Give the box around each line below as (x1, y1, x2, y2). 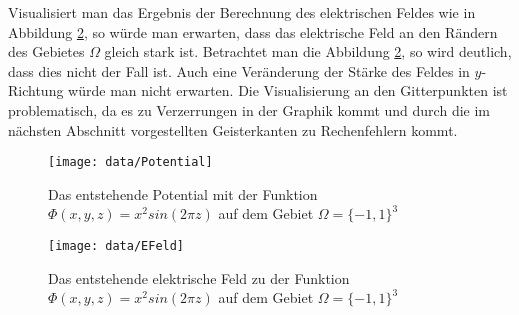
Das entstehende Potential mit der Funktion (48, 183, 318, 204)
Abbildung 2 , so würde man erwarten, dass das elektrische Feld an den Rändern (8, 21, 498, 42)
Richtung (8, 80, 64, 101)
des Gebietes (8, 41, 85, 62)
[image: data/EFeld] (48, 239, 185, 253)
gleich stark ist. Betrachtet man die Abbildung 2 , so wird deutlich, (104, 41, 512, 62)
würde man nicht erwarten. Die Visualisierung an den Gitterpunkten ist (68, 80, 508, 101)
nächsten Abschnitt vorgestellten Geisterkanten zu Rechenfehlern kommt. (8, 119, 458, 140)
